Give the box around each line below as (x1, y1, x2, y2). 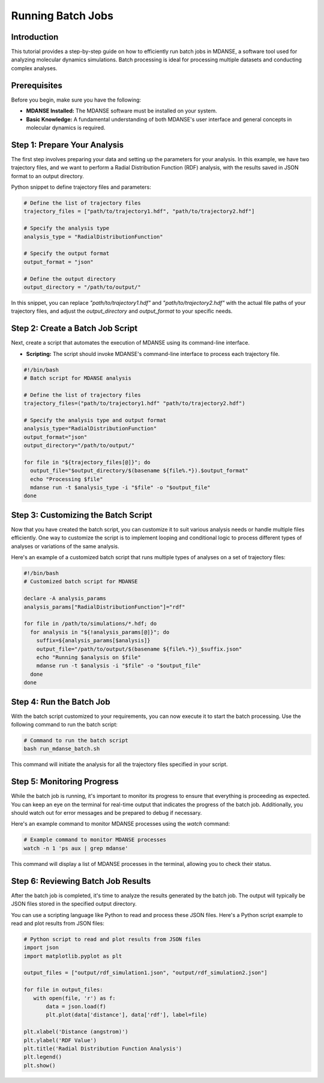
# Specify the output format (23, 250, 110, 257)
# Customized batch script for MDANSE (23, 578, 138, 585)
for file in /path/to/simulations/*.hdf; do (23, 620, 157, 627)
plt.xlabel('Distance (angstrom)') (23, 1028, 128, 1035)
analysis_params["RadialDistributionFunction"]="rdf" (23, 603, 185, 610)
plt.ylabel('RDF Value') (23, 1037, 97, 1043)
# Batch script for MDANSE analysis (23, 375, 132, 381)
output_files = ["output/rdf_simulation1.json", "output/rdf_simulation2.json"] (23, 969, 268, 977)
